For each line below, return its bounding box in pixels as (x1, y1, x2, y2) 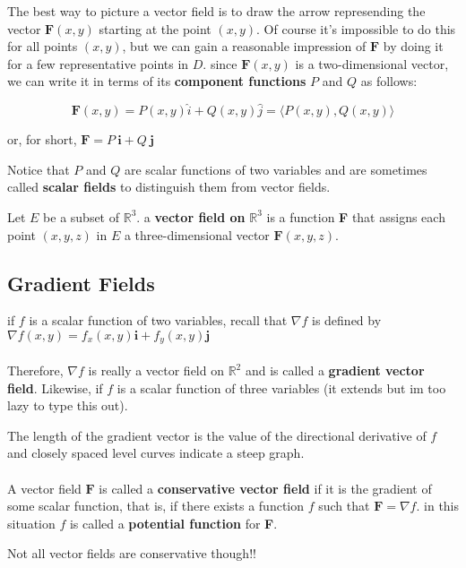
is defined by (311, 311, 382, 330)
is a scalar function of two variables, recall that (29, 311, 288, 330)
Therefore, (7, 361, 64, 379)
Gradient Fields (7, 269, 155, 297)
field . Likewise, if (7, 378, 103, 397)
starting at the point (99, 19, 211, 38)
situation (7, 513, 56, 532)
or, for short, (7, 130, 77, 149)
